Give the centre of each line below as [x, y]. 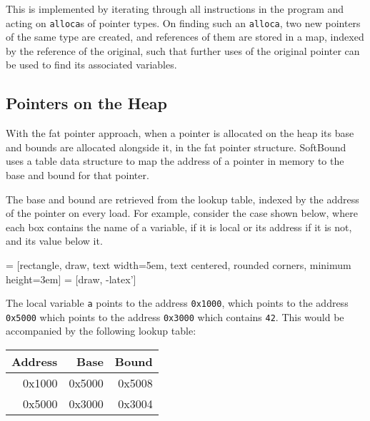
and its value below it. [54, 241]
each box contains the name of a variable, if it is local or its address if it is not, [179, 227]
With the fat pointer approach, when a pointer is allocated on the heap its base [180, 133]
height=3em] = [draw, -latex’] [71, 279]
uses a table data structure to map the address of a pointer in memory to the [175, 161]
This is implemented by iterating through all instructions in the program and [175, 9]
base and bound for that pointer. [77, 175]
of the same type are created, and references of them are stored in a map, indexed [185, 37]
